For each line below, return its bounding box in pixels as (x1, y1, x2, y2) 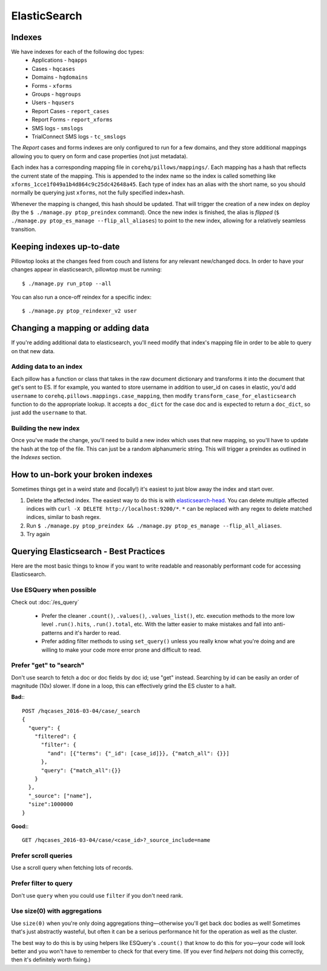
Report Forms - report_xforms (31, 116, 113, 124)
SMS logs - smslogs (31, 124, 84, 131)
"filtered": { (34, 733, 77, 740)
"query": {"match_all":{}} (41, 767, 121, 774)
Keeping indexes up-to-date (11, 241, 121, 251)
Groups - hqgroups (31, 91, 81, 98)
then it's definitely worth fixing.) (11, 956, 91, 963)
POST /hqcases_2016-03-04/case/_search (22, 708, 140, 714)
